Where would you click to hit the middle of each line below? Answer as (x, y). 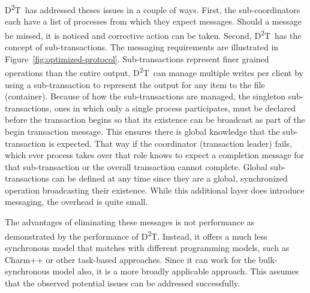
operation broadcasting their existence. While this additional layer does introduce (155, 190)
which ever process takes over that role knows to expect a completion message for (155, 155)
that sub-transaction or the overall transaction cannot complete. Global (136, 166)
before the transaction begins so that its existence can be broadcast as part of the (155, 120)
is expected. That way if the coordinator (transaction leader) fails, (170, 143)
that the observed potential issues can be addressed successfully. (122, 283)
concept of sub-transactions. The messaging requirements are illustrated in (142, 47)
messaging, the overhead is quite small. (76, 202)
